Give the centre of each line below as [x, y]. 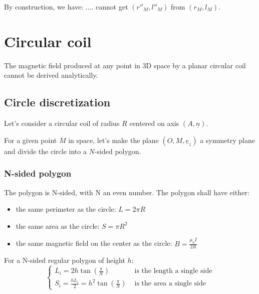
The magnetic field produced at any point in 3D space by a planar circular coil [125, 65]
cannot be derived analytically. [51, 75]
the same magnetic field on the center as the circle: [94, 243]
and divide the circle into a [45, 151]
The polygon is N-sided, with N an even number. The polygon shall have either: [127, 192]
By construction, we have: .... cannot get [66, 7]
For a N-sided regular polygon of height [65, 260]
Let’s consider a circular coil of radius [62, 123]
